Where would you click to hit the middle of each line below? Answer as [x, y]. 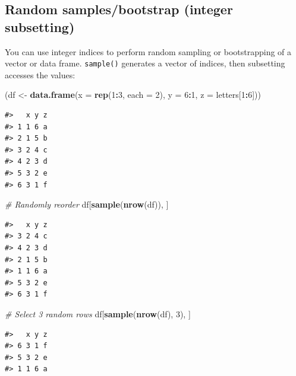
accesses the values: [40, 74]
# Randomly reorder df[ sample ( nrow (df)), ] [87, 204]
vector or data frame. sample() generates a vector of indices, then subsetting [145, 63]
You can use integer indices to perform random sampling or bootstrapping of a [148, 51]
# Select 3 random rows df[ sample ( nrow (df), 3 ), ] [98, 313]
